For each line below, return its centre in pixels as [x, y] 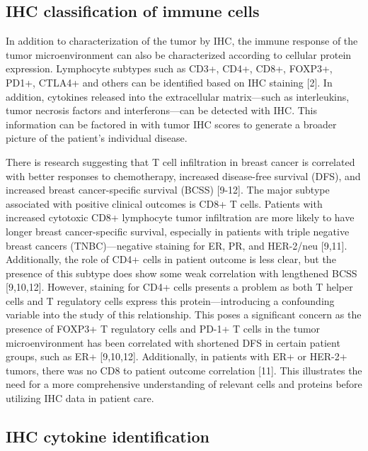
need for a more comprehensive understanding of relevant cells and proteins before [184, 384]
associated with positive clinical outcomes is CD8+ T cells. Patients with [164, 203]
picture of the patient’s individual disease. [97, 138]
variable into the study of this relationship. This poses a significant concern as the [184, 314]
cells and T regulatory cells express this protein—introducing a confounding [170, 300]
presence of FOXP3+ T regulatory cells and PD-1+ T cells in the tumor [163, 329]
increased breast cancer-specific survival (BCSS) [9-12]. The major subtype [168, 190]
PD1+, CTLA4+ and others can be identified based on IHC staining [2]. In [169, 82]
